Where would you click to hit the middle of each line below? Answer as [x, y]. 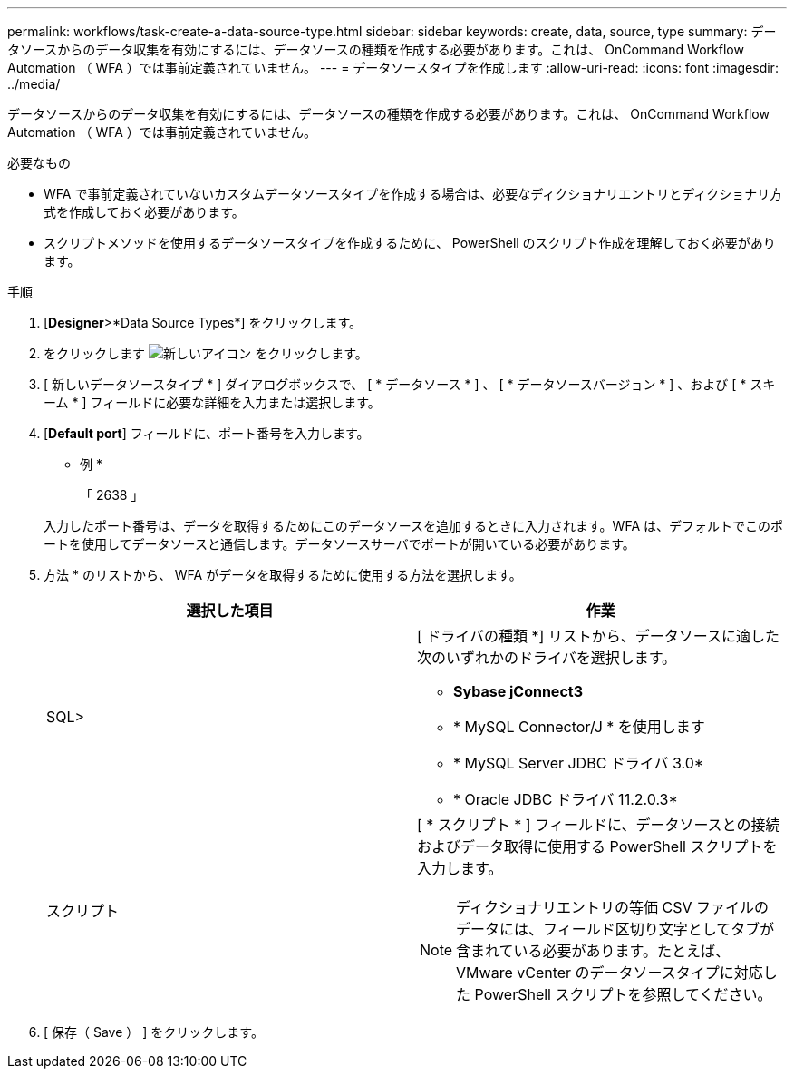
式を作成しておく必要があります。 [144, 212]
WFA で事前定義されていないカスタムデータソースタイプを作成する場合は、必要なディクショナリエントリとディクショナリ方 [413, 194]
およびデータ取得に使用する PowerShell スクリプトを [597, 846]
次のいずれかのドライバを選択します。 [547, 658]
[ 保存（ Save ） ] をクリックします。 [154, 1032]
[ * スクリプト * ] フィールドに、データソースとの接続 [599, 825]
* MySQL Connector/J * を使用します [579, 727]
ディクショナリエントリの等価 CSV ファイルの [612, 907]
